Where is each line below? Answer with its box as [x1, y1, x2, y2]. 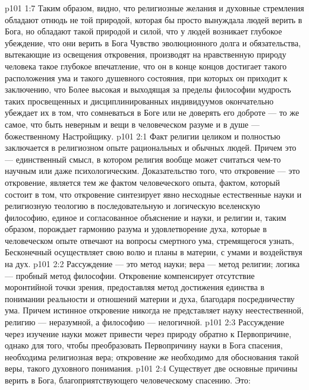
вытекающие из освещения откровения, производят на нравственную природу [5, 48, 286, 61]
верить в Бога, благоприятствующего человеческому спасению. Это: [5, 374, 251, 386]
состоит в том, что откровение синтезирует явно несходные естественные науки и [5, 188, 302, 200]
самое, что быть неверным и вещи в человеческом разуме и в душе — [5, 118, 260, 130]
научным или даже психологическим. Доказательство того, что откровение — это [5, 164, 300, 177]
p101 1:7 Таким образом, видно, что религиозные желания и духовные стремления [5, 2, 304, 14]
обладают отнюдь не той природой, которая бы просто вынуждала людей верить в [5, 13, 302, 26]
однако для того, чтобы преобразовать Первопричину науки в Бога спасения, [5, 339, 283, 351]
